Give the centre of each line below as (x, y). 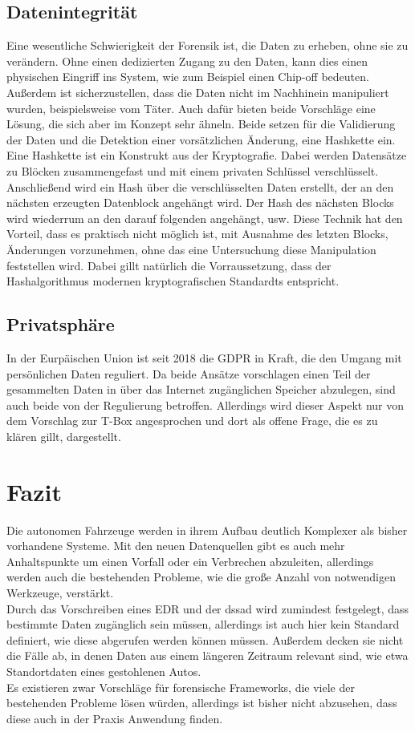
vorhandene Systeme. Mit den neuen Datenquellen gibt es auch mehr (176, 546)
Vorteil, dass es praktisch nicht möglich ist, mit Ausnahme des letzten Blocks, (197, 234)
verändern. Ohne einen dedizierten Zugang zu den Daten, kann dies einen (187, 61)
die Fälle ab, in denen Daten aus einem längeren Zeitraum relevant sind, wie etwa (207, 655)
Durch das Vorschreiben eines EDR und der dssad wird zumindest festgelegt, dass (208, 608)
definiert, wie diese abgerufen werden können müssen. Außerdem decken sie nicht (205, 639)
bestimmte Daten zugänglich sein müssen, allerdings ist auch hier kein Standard (203, 624)
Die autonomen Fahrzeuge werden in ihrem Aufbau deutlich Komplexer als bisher (207, 530)
